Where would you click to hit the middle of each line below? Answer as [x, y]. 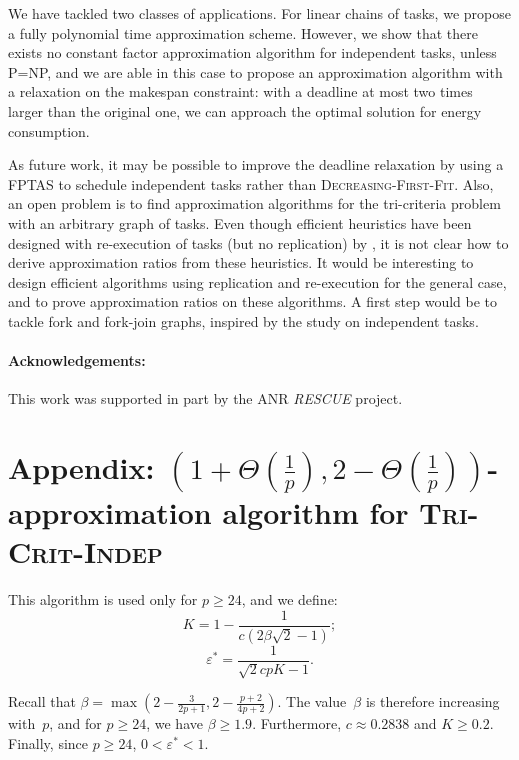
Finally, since [48, 742]
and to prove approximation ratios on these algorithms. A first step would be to [253, 301]
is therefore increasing [432, 701]
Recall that [42, 701]
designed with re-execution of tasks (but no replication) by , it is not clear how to [258, 242]
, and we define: [289, 599]
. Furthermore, [297, 723]
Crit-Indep [85, 551]
